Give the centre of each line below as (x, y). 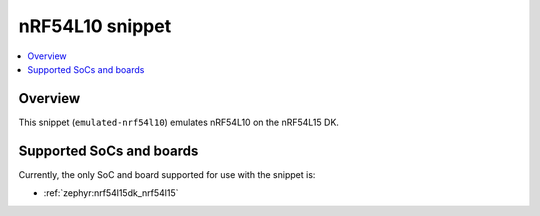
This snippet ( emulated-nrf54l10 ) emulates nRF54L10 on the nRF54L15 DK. (179, 122)
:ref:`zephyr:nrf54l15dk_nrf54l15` (111, 193)
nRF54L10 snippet (95, 26)
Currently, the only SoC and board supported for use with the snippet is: (167, 174)
